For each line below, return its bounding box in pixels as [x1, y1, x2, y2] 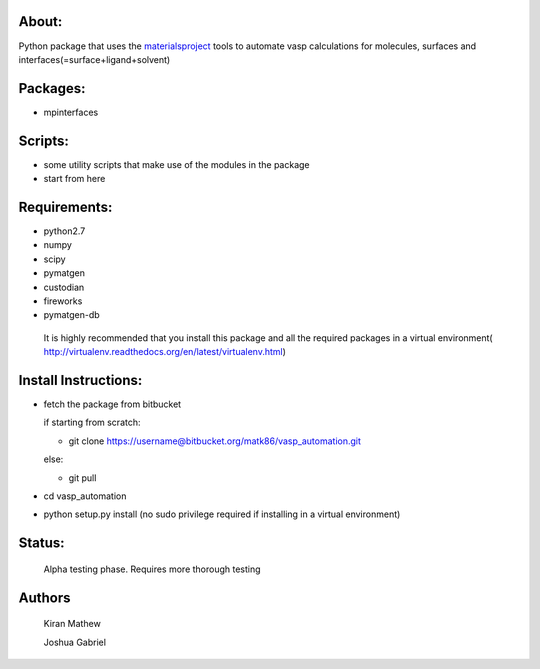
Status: [18, 535, 65, 552]
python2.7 [43, 225, 86, 237]
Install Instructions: [18, 371, 143, 389]
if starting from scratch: [43, 416, 141, 429]
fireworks [43, 295, 83, 307]
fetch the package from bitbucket [43, 398, 182, 410]
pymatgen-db [43, 309, 100, 321]
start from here [43, 173, 106, 185]
